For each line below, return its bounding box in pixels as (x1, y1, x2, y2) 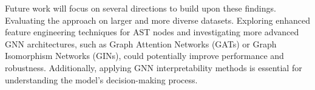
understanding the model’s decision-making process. (5, 73, 198, 86)
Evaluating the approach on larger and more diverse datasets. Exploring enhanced (5, 13, 310, 26)
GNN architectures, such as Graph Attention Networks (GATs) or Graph (5, 37, 277, 50)
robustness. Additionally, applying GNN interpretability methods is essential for (5, 61, 302, 74)
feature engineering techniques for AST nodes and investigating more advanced (5, 26, 299, 38)
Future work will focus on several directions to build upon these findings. (5, 2, 276, 14)
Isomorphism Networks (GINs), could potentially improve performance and (5, 49, 284, 62)
